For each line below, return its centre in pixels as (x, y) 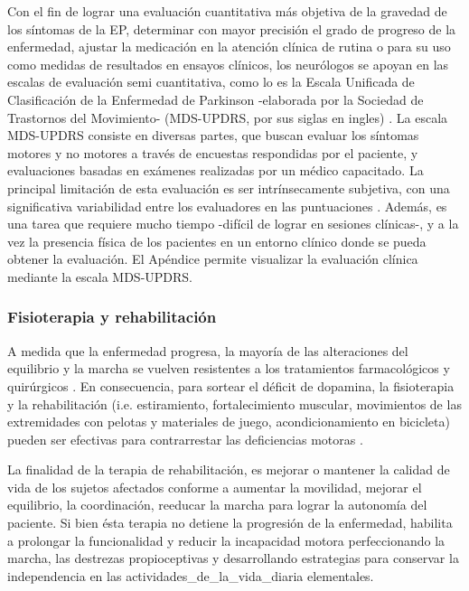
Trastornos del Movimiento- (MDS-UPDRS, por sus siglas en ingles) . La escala (228, 117)
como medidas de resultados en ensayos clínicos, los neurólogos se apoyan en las (228, 64)
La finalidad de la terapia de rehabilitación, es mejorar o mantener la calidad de (229, 469)
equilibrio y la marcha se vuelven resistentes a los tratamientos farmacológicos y (229, 368)
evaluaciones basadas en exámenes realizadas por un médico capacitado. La (216, 170)
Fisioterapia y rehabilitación (112, 317)
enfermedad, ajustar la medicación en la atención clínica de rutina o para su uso (229, 47)
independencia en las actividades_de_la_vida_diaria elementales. (191, 575)
